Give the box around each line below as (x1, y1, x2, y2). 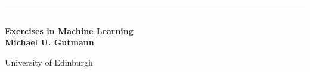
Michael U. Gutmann (5, 36, 94, 48)
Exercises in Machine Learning (5, 24, 134, 37)
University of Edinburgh (5, 55, 93, 68)
